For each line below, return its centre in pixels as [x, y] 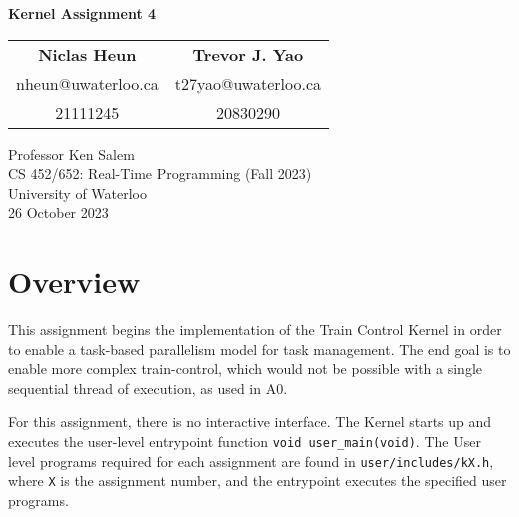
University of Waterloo [78, 192]
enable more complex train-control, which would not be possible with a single [245, 368]
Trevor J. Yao [248, 54]
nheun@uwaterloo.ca [87, 83]
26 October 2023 [58, 212]
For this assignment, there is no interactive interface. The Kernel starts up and [250, 421]
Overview [74, 281]
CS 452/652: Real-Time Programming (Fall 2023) [160, 173]
